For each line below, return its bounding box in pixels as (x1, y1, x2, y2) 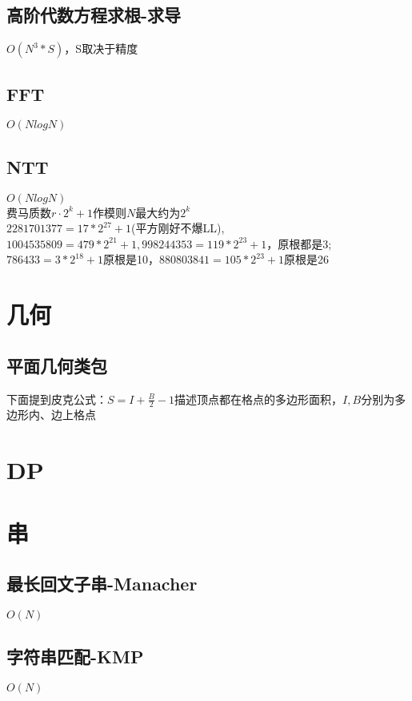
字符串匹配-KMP (6, 644, 144, 669)
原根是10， (103, 251, 160, 268)
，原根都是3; (266, 235, 332, 252)
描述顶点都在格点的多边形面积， (174, 390, 343, 407)
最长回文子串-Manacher (6, 571, 198, 596)
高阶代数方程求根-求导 (6, 2, 182, 27)
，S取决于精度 (64, 40, 138, 57)
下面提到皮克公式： (6, 390, 107, 407)
